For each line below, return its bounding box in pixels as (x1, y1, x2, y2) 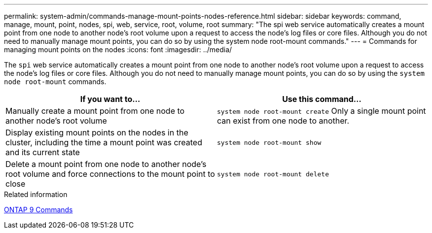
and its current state (5, 147, 80, 157)
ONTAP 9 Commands (4, 205, 73, 214)
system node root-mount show (217, 138, 322, 146)
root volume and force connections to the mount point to (5, 169, 215, 179)
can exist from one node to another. (217, 116, 350, 126)
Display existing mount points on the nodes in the (5, 128, 188, 137)
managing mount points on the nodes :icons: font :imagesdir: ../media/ (4, 45, 232, 54)
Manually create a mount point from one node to (5, 106, 185, 116)
